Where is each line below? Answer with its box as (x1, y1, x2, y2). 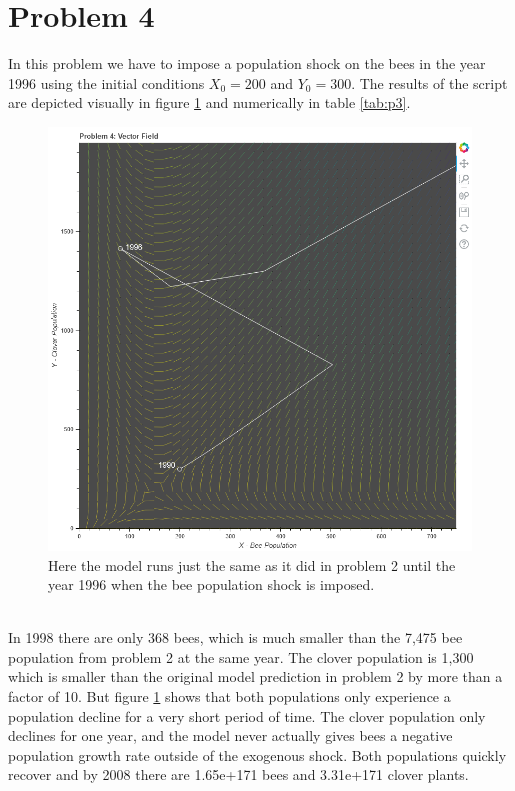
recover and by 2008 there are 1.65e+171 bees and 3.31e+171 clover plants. (8, 764, 469, 785)
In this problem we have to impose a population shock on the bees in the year (8, 53, 486, 74)
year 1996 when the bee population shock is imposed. (48, 574, 375, 595)
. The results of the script (351, 72, 508, 93)
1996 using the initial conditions (8, 72, 205, 93)
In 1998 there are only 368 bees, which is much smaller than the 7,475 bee (8, 627, 463, 648)
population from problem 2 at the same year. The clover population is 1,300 (8, 646, 474, 667)
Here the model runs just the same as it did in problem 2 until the (48, 554, 456, 575)
